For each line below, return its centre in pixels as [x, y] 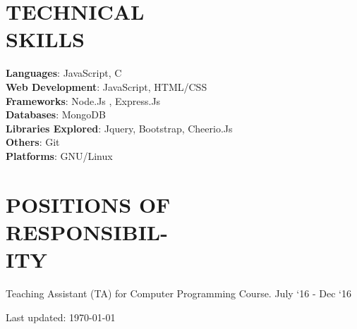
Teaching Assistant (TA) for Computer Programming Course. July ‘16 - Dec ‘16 [178, 293]
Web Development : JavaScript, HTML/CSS [107, 86]
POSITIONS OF [88, 204]
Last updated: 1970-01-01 [61, 317]
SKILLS [45, 39]
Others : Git [33, 142]
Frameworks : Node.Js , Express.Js [83, 100]
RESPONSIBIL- [87, 231]
